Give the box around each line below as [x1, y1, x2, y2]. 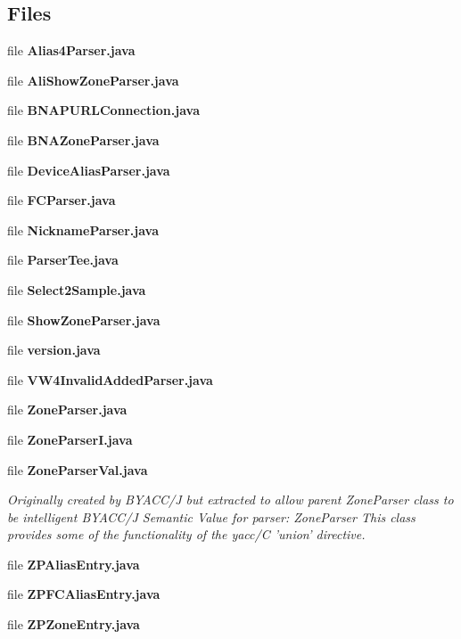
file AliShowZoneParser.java [7, 70, 179, 89]
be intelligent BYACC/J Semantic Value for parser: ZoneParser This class [7, 507, 416, 526]
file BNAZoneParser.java [7, 130, 160, 149]
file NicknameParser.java [7, 220, 159, 239]
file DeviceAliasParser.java [7, 160, 170, 179]
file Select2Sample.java [7, 280, 146, 299]
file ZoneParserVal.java [7, 460, 148, 479]
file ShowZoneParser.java [7, 310, 161, 329]
